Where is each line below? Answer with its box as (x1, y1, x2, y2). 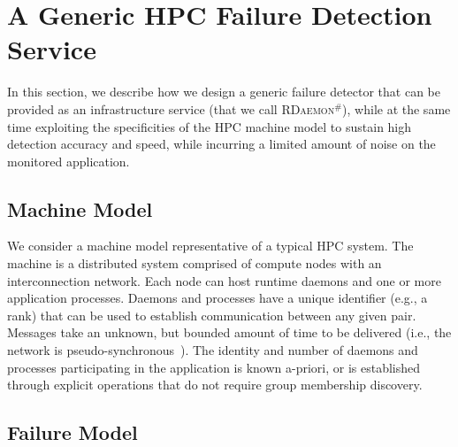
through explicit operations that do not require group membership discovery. (7, 375, 423, 394)
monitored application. (7, 151, 130, 170)
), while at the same (342, 99, 451, 118)
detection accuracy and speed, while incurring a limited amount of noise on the (7, 135, 436, 153)
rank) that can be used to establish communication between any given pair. (7, 305, 416, 324)
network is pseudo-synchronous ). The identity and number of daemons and (7, 341, 418, 359)
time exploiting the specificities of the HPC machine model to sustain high (7, 117, 412, 135)
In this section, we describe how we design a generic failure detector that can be (7, 82, 441, 101)
